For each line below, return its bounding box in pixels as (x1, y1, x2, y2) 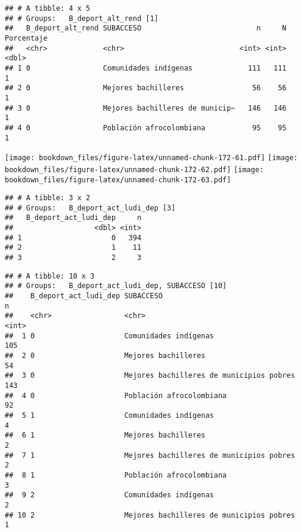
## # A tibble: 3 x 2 (5, 194, 91, 203)
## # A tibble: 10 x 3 (5, 271, 95, 280)
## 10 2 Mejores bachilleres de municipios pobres (5, 510, 295, 519)
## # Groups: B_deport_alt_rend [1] (5, 14, 159, 23)
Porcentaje (5, 33, 48, 42)
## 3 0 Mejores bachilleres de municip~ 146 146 (5, 103, 287, 112)
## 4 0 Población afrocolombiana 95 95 (5, 123, 287, 132)
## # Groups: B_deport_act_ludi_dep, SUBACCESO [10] (5, 282, 227, 291)
